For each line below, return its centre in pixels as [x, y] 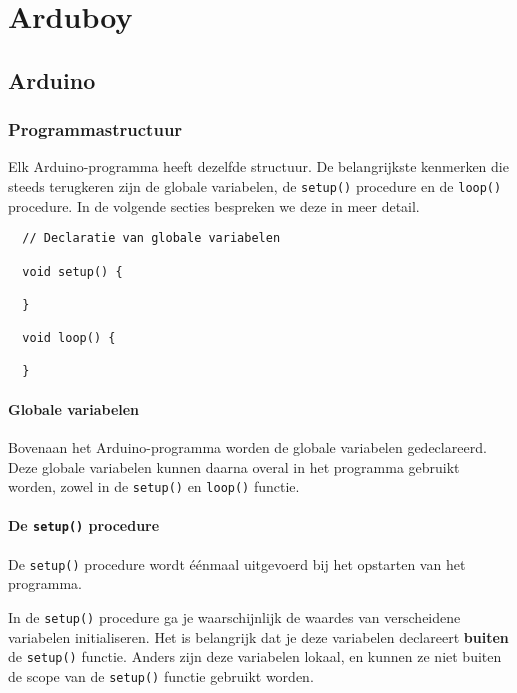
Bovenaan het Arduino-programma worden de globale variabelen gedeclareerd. [247, 446]
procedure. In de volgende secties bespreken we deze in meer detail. [214, 205]
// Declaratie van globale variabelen [151, 238]
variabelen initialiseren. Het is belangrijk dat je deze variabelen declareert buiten [258, 636]
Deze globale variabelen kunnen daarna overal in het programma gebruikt [234, 466]
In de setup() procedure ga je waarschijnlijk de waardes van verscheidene [234, 616]
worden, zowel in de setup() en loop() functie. [154, 486]
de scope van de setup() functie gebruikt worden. [161, 675]
